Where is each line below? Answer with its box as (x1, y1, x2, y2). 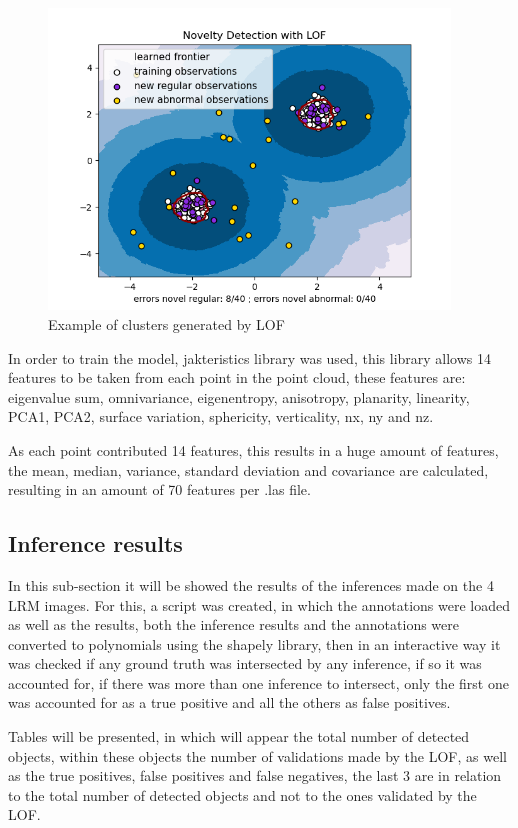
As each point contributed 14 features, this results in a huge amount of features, (8, 439, 499, 460)
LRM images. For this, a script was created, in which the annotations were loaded (8, 594, 510, 615)
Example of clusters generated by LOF (48, 313, 285, 334)
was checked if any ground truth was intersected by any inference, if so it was (8, 653, 482, 674)
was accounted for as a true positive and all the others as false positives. (8, 692, 451, 713)
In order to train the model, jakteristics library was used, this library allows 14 (8, 347, 492, 368)
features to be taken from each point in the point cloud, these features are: (8, 367, 466, 388)
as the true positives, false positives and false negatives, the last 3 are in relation (8, 765, 502, 786)
